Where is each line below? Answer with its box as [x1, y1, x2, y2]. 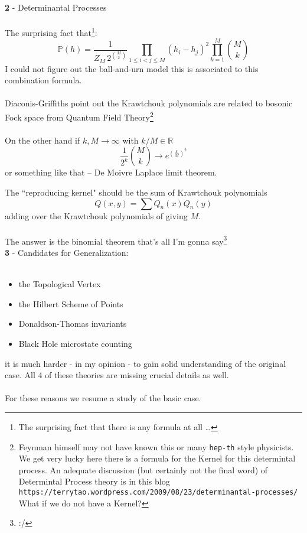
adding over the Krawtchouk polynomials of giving [5, 209, 188, 222]
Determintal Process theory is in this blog [18, 475, 170, 487]
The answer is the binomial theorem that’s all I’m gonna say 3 [5, 233, 227, 247]
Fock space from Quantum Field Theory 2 [5, 109, 153, 123]
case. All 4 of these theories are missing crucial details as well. [5, 369, 229, 381]
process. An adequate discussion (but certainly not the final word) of [18, 463, 268, 476]
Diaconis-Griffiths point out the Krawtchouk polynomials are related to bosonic [5, 97, 293, 109]
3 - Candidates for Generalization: [5, 246, 129, 259]
